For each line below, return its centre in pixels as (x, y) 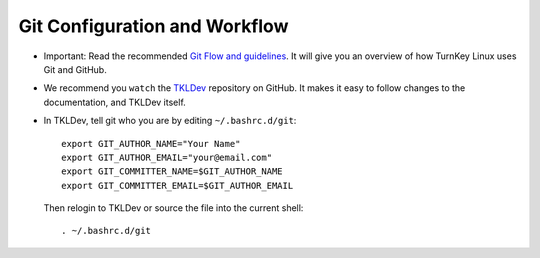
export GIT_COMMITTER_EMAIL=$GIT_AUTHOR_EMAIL (177, 185)
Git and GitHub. (75, 69)
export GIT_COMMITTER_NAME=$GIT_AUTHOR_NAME (172, 171)
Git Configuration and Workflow (153, 26)
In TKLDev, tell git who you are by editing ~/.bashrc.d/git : (170, 121)
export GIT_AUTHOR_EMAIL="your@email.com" (167, 157)
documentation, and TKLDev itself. (115, 102)
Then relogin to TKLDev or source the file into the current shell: (173, 208)
